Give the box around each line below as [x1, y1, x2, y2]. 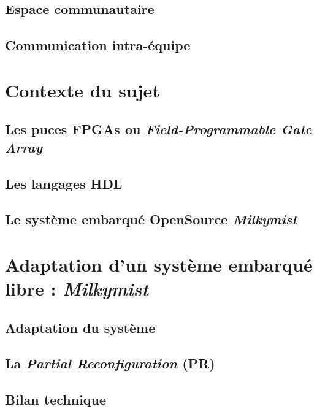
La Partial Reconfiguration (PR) [5, 354, 215, 373]
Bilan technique [5, 390, 107, 409]
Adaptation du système [5, 318, 156, 337]
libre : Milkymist [5, 276, 148, 302]
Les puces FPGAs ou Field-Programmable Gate [5, 120, 312, 139]
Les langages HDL [5, 174, 123, 193]
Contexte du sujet [5, 77, 160, 102]
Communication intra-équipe [5, 36, 191, 55]
